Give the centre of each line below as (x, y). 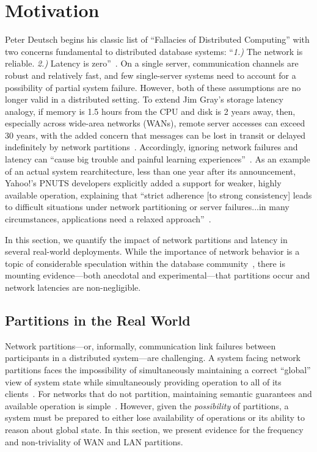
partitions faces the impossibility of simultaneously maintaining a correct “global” (158, 369)
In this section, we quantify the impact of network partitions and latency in (146, 239)
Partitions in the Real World (98, 320)
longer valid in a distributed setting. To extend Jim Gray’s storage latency (144, 99)
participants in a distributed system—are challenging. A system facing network (153, 358)
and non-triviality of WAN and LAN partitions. (94, 441)
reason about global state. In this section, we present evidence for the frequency (154, 429)
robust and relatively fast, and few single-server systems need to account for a (151, 75)
